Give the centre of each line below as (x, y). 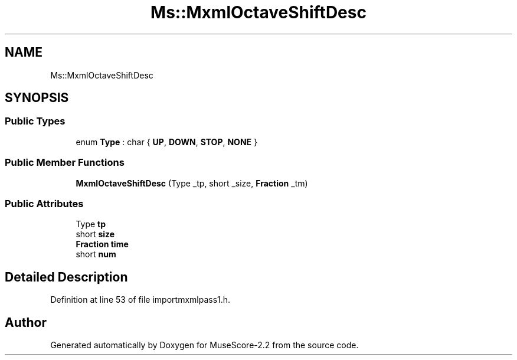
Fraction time (102, 244)
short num (96, 254)
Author (26, 322)
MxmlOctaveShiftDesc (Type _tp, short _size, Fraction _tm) (192, 183)
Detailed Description (66, 277)
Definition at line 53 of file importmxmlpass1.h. (140, 300)
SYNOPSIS (37, 98)
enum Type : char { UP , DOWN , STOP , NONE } (166, 142)
